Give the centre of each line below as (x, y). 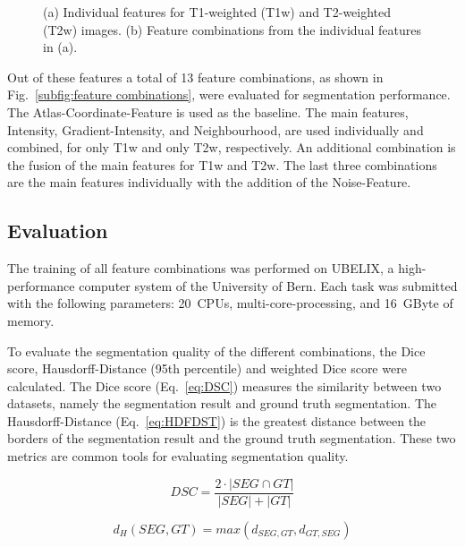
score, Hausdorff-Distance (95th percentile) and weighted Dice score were (207, 368)
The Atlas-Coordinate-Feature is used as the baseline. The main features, (208, 111)
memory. (31, 320)
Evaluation (58, 231)
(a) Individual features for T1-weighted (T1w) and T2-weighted (217, 12)
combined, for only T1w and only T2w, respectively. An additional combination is (232, 147)
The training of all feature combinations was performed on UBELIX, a (201, 268)
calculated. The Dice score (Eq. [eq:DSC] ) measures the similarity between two (224, 385)
